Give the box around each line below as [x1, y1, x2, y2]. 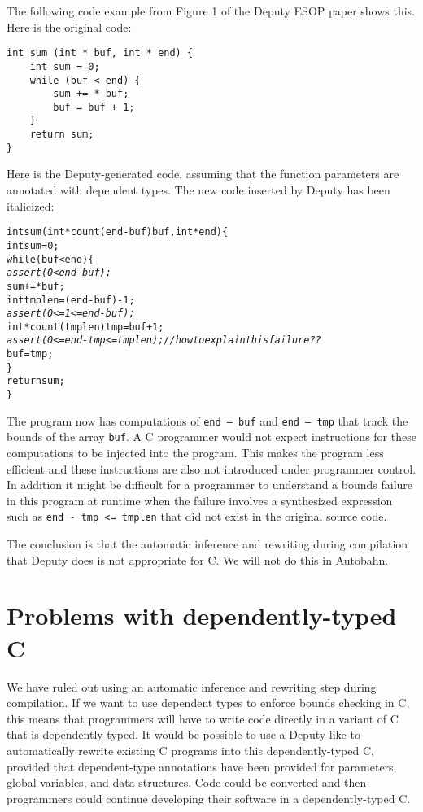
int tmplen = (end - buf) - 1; [7, 294, 135, 306]
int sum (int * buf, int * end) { [7, 47, 194, 59]
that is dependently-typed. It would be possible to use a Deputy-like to [7, 726, 360, 743]
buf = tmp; [7, 348, 54, 360]
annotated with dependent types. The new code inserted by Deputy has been [7, 181, 390, 199]
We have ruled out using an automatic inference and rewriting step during [7, 678, 377, 695]
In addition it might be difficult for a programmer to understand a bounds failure [7, 476, 413, 493]
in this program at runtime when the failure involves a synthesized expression [7, 491, 393, 509]
